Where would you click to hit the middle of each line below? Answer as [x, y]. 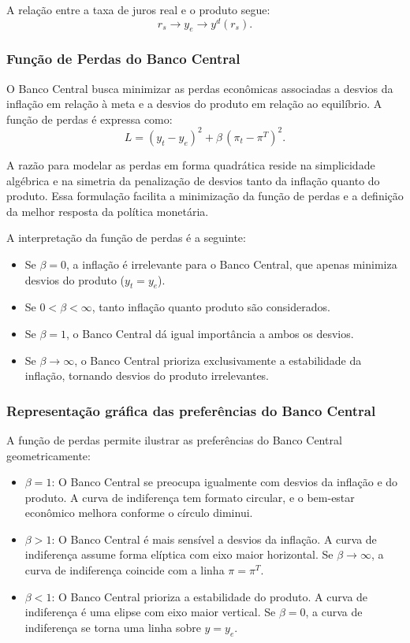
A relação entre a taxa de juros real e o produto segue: [138, 9]
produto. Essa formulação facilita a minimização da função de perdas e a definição [205, 196]
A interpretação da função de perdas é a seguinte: [126, 238]
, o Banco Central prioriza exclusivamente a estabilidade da [218, 360]
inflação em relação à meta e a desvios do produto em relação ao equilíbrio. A [194, 104]
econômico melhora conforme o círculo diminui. [139, 513]
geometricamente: [48, 455]
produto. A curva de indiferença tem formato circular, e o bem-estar [190, 497]
